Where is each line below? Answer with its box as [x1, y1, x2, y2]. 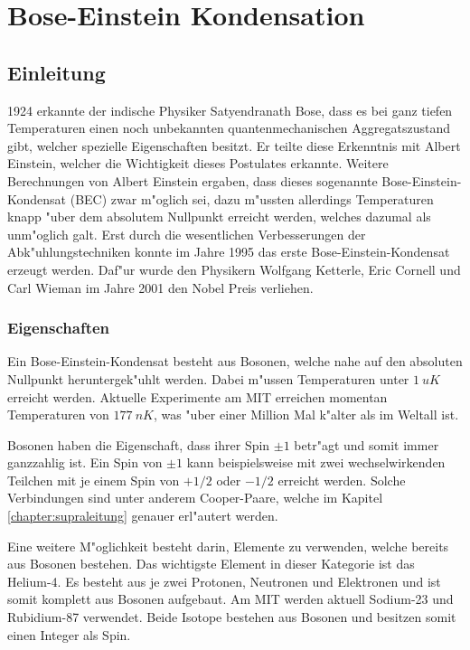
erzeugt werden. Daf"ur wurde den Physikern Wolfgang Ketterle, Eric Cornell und [7, 259, 461, 278]
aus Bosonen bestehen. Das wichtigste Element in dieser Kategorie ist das [7, 554, 415, 573]
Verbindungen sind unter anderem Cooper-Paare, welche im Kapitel [7, 488, 383, 507]
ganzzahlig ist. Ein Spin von [7, 453, 163, 472]
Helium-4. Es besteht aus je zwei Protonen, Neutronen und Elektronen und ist [7, 571, 441, 590]
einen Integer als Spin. [7, 625, 131, 644]
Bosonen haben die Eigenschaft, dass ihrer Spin [7, 435, 270, 454]
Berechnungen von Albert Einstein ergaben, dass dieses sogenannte [7, 171, 378, 190]
